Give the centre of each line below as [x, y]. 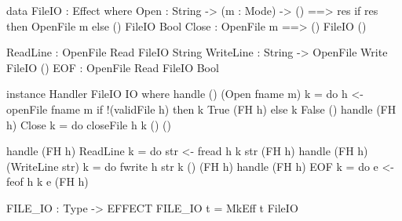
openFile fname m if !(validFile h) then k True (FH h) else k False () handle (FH [201, 109]
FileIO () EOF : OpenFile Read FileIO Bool [113, 67]
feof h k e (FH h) [48, 181]
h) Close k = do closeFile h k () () [89, 124]
